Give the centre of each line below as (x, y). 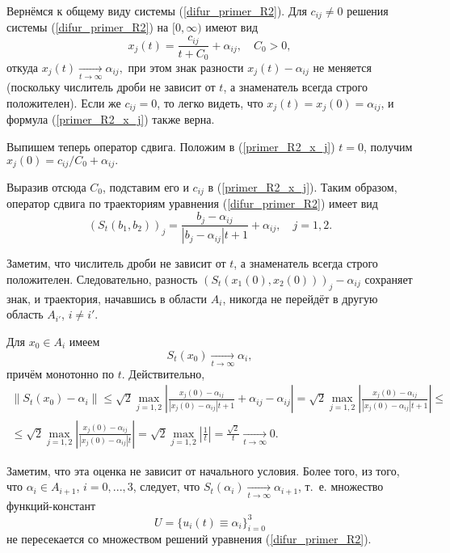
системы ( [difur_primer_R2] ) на (88, 27)
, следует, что (166, 486)
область (25, 314)
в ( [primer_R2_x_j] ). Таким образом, (303, 187)
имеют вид (232, 27)
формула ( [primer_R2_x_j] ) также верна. (111, 119)
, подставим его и (146, 187)
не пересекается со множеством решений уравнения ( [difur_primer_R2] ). (189, 539)
